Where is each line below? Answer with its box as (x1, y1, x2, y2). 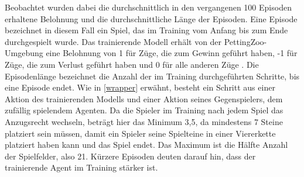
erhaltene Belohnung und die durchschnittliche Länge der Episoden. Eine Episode (5, 12, 298, 25)
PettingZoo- (224, 35, 267, 47)
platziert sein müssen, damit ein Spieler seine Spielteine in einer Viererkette (5, 127, 276, 139)
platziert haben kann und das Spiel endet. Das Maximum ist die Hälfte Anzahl (5, 138, 288, 151)
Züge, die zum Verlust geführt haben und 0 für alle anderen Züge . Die (5, 58, 259, 70)
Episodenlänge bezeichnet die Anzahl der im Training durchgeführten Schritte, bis (5, 70, 300, 82)
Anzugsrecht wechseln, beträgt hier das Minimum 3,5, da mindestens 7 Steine (5, 115, 283, 127)
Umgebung (5, 47, 43, 59)
